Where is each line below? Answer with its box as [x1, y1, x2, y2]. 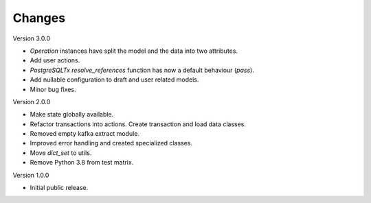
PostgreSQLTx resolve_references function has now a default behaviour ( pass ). [30, 66, 254, 74]
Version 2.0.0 [12, 97, 51, 106]
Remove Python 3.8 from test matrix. [30, 158, 134, 167]
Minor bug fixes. [30, 85, 76, 93]
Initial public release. [30, 184, 89, 192]
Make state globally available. [30, 110, 114, 119]
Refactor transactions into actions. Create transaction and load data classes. [30, 120, 247, 128]
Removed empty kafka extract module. [30, 130, 140, 138]
